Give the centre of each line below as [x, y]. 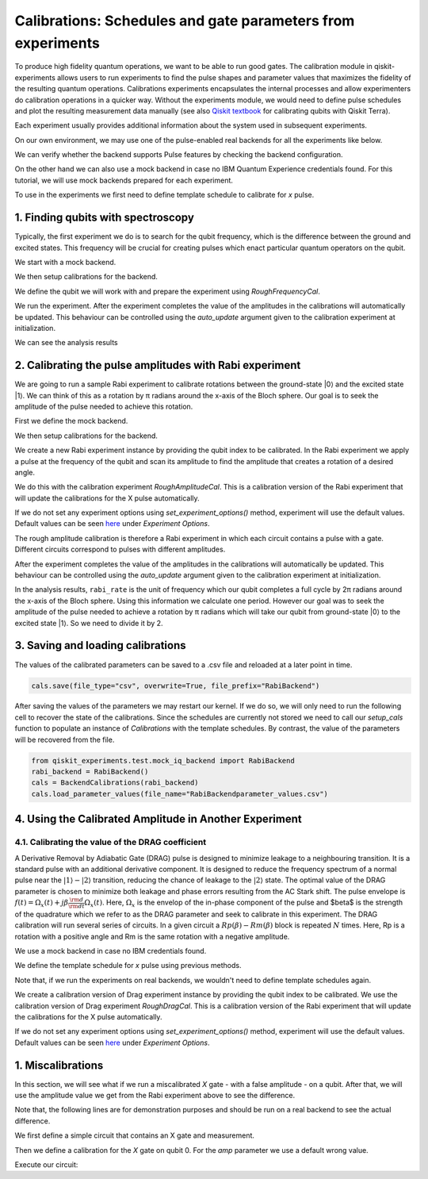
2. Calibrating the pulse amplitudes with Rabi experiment [158, 365]
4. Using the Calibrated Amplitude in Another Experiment [158, 819]
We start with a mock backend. [65, 262]
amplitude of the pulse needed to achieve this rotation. [104, 406]
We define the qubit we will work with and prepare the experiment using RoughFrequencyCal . [167, 291]
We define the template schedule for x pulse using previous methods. [128, 966]
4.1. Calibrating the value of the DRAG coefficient [110, 843]
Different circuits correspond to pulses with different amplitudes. [120, 549]
